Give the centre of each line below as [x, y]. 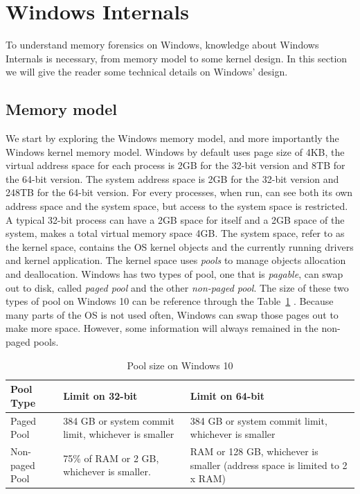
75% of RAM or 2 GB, [111, 458]
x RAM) [208, 478]
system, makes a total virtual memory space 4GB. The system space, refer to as [175, 233]
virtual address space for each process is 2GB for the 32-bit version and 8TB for [175, 165]
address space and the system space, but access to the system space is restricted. [177, 206]
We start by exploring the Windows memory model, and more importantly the [172, 138]
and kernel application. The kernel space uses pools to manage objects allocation [176, 260]
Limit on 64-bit [227, 396]
